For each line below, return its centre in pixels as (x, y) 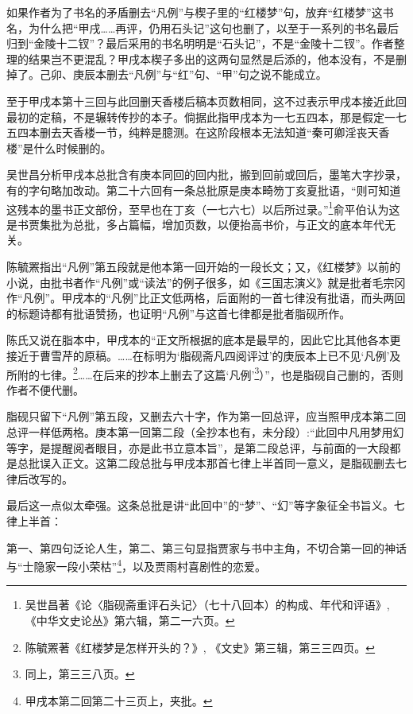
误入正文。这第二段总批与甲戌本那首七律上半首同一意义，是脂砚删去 (217, 463)
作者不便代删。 (45, 389)
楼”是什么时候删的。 (59, 147)
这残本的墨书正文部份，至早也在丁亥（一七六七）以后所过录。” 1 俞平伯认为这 (203, 208)
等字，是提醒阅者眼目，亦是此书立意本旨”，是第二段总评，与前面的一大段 (198, 447)
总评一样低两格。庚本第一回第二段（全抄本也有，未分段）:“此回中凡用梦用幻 (205, 431)
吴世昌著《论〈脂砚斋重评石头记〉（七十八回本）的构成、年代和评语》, (207, 605)
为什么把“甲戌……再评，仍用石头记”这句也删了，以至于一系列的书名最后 (213, 27)
